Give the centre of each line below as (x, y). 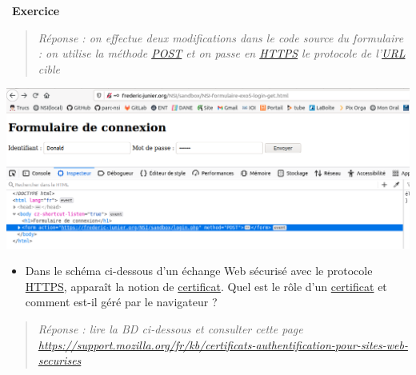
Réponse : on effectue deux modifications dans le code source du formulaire (221, 37)
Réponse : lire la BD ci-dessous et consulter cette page (170, 329)
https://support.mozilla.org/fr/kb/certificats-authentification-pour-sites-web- (223, 344)
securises (60, 360)
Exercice (36, 10)
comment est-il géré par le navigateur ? (121, 302)
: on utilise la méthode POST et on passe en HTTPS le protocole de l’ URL (222, 53)
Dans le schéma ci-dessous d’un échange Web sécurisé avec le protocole (199, 271)
